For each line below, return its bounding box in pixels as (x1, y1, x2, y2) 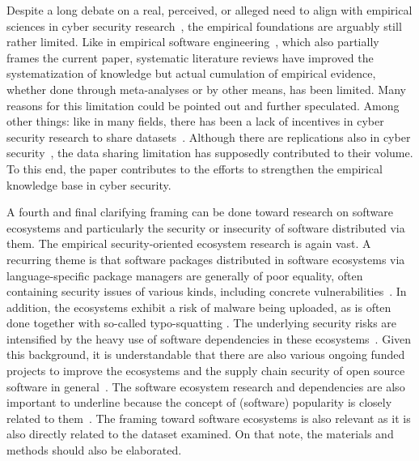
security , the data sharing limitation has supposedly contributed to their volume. (6, 144, 413, 161)
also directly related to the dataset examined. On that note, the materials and (6, 425, 394, 442)
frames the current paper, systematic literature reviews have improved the (6, 49, 374, 66)
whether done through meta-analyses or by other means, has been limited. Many (6, 80, 406, 97)
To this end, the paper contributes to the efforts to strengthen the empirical (6, 160, 383, 177)
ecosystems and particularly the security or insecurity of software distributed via (6, 219, 405, 236)
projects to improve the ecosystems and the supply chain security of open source (6, 362, 405, 379)
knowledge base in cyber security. (6, 176, 171, 193)
